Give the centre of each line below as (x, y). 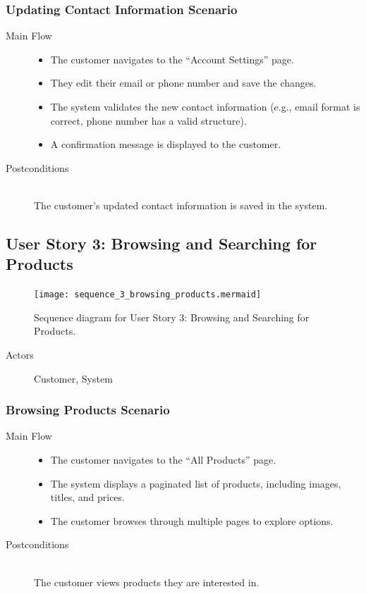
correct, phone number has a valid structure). (148, 120)
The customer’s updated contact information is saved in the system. (181, 205)
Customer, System (73, 378)
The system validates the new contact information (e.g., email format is (205, 106)
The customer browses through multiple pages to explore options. (192, 520)
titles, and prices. (87, 497)
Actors (20, 354)
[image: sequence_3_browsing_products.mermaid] (148, 295)
